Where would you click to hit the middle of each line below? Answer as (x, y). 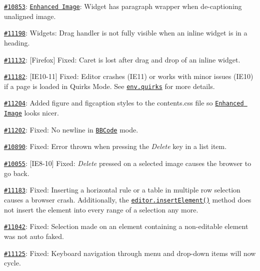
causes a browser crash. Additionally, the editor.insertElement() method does (128, 199)
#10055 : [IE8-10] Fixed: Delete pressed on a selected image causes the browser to (128, 163)
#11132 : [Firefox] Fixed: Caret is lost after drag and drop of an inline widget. (122, 59)
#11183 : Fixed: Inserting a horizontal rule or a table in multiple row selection (122, 190)
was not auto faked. (34, 236)
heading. (17, 42)
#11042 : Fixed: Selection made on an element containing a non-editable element (126, 226)
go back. (17, 173)
